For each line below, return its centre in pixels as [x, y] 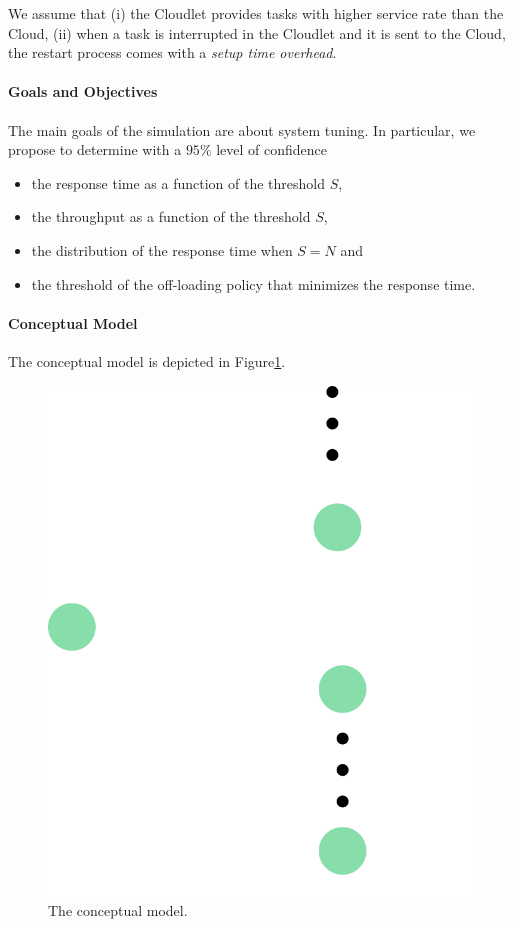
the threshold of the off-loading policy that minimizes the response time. [253, 283]
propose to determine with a [95, 149]
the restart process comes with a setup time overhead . [172, 52]
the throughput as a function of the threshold [171, 216]
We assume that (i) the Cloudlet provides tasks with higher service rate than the [256, 13]
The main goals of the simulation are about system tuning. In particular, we [242, 129]
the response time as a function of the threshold [178, 182]
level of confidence [272, 149]
